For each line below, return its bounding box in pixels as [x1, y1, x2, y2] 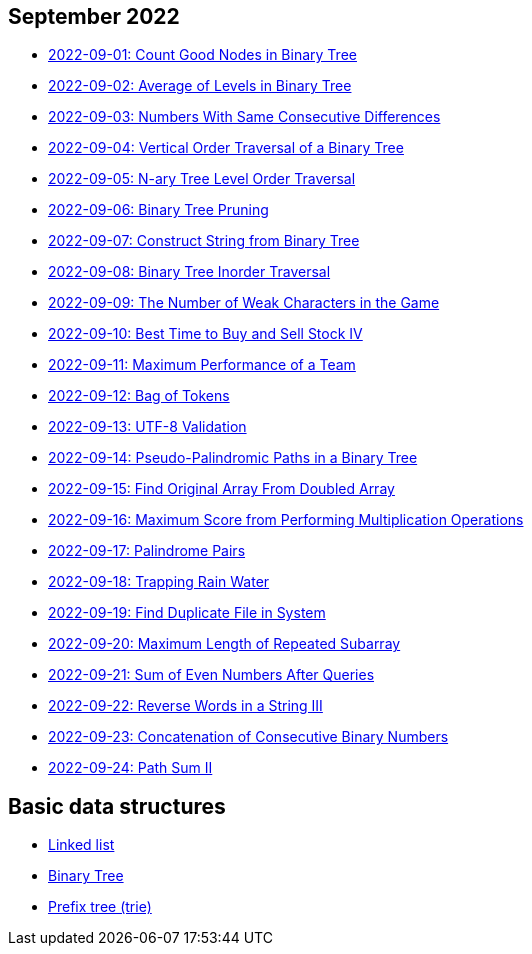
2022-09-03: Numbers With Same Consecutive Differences [48, 108, 441, 126]
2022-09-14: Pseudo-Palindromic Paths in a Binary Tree [48, 449, 418, 467]
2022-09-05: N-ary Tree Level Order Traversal [48, 170, 356, 188]
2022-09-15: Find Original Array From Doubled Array [48, 480, 395, 498]
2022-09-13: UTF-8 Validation [48, 418, 247, 436]
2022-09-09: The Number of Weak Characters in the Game [48, 294, 440, 312]
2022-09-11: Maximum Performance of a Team [48, 356, 356, 374]
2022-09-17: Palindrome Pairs [48, 542, 246, 560]
